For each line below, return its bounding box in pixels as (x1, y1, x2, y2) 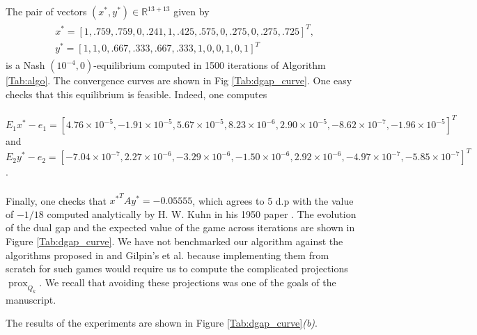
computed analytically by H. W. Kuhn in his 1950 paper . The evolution (47, 206, 357, 221)
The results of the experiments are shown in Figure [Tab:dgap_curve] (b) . (6, 315, 318, 330)
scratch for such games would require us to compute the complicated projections (6, 261, 348, 276)
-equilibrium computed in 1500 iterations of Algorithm (93, 58, 326, 72)
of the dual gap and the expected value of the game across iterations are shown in (6, 220, 355, 235)
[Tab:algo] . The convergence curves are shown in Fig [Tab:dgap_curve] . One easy (6, 73, 352, 88)
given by (173, 4, 210, 18)
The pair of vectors (6, 4, 87, 18)
